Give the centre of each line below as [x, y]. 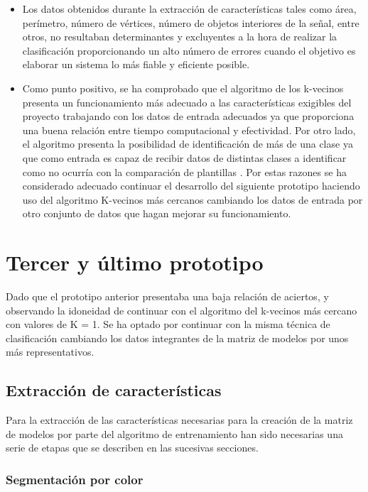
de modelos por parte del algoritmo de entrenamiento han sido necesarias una [174, 433]
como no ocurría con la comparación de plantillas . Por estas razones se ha [184, 171]
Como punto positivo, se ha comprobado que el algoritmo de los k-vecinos [183, 88]
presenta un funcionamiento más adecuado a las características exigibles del [187, 102]
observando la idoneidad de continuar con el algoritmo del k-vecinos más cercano [182, 310]
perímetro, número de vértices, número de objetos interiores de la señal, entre [191, 22]
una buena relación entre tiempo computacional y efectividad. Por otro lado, [189, 130]
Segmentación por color [75, 479]
